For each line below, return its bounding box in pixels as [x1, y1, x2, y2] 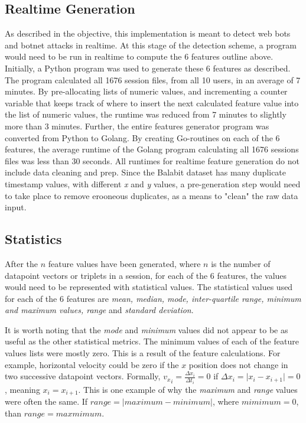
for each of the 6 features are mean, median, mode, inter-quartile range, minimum [5, 292, 301, 304]
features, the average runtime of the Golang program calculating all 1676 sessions [5, 143, 299, 155]
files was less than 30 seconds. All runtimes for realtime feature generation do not [5, 154, 300, 167]
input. [5, 201, 27, 213]
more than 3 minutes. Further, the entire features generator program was [5, 119, 269, 132]
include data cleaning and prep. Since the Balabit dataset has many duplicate [5, 166, 287, 178]
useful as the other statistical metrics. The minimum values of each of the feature [5, 335, 299, 347]
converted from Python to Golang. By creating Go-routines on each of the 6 [5, 131, 280, 144]
